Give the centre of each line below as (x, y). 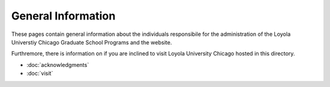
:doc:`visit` (40, 74)
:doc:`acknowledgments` (58, 64)
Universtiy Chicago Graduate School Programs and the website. (92, 42)
